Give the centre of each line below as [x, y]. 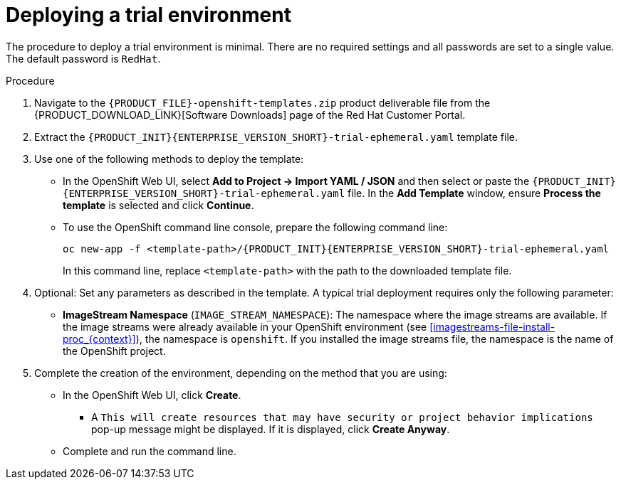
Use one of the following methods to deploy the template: [169, 159]
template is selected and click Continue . [158, 205]
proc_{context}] [99, 339]
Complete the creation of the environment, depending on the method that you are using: [241, 373]
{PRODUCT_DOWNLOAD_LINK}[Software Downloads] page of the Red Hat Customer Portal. [250, 114]
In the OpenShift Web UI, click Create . [152, 395]
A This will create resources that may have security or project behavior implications [342, 417]
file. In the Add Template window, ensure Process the [474, 193]
